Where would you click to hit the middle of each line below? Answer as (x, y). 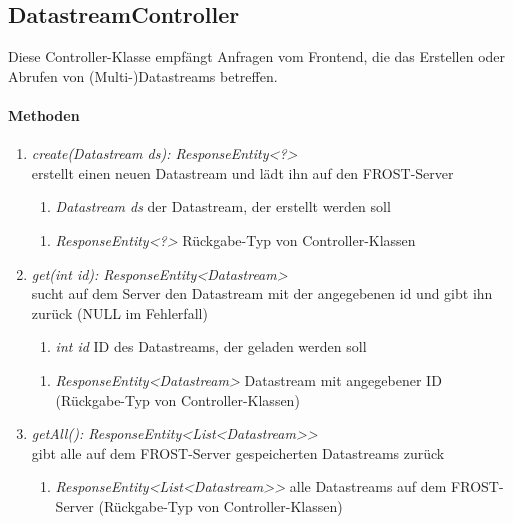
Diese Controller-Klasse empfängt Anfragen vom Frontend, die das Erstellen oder (257, 56)
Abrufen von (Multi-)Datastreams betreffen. (143, 75)
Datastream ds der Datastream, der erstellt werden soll (223, 206)
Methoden (44, 114)
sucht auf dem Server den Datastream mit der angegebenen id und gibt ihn (262, 293)
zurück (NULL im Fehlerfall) (119, 312)
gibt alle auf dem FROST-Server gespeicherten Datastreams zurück (238, 452)
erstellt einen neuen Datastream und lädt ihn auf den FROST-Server (242, 172)
